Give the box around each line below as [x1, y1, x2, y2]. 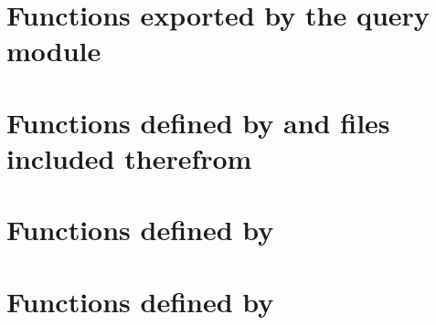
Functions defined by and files [6, 103, 390, 141]
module [6, 32, 101, 69]
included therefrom [6, 139, 252, 176]
